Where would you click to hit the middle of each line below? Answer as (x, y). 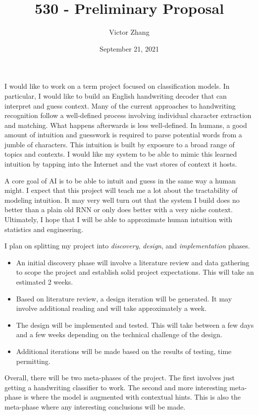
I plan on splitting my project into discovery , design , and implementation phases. (127, 246)
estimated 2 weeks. (45, 282)
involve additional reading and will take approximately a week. (111, 308)
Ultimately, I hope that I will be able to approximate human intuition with (119, 219)
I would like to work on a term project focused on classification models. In (117, 86)
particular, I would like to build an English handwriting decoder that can (116, 95)
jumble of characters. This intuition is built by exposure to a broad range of (120, 144)
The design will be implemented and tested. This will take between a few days (135, 325)
